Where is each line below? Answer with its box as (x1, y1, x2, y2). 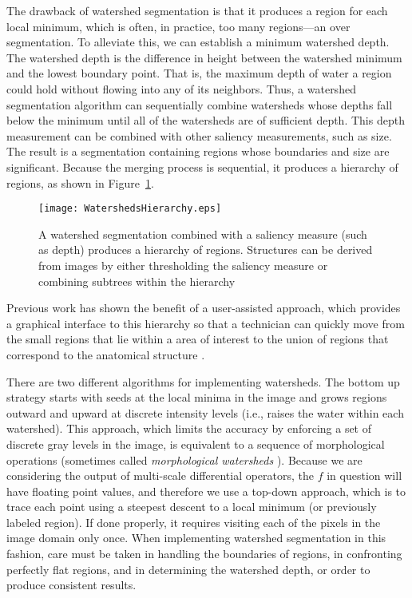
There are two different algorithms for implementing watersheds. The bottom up (6, 373, 400, 390)
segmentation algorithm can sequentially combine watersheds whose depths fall (6, 96, 393, 113)
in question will (327, 467, 402, 484)
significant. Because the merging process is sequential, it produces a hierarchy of (6, 158, 398, 175)
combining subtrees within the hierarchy (38, 272, 236, 289)
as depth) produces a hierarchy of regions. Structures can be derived (38, 241, 373, 258)
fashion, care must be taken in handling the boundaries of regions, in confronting (6, 545, 402, 562)
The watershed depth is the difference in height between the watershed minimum (6, 49, 402, 65)
